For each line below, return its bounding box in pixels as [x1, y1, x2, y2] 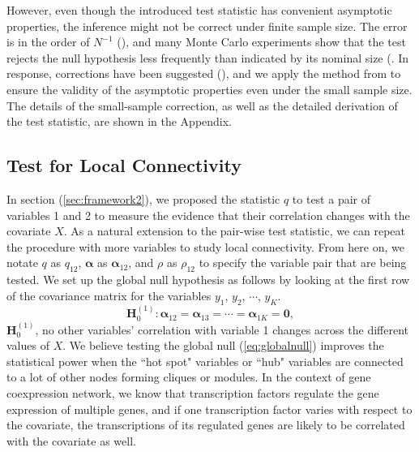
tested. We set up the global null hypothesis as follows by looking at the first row [6, 271, 410, 288]
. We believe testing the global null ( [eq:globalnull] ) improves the [62, 337, 384, 354]
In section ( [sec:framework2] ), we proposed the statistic [6, 190, 280, 207]
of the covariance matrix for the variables [6, 286, 212, 303]
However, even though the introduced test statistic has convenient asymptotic [6, 2, 392, 18]
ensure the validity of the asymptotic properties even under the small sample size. [6, 80, 413, 97]
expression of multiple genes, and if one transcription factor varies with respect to [6, 400, 413, 417]
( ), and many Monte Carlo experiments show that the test [117, 33, 406, 50]
